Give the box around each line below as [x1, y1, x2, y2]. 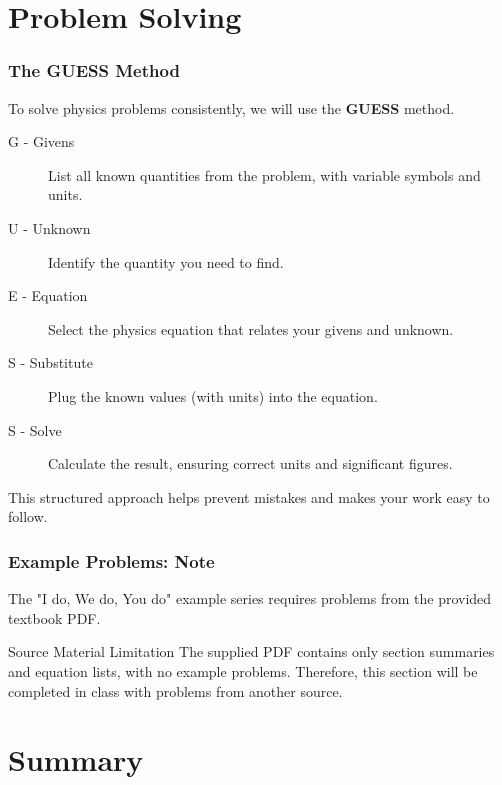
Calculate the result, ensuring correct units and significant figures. [48, 453, 453, 474]
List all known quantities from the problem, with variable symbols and [48, 164, 481, 185]
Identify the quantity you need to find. [48, 251, 284, 272]
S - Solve [8, 419, 62, 440]
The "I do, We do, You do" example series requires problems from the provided [8, 588, 492, 609]
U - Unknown [8, 217, 91, 238]
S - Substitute [8, 352, 93, 373]
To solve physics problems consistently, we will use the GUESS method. [8, 97, 455, 118]
